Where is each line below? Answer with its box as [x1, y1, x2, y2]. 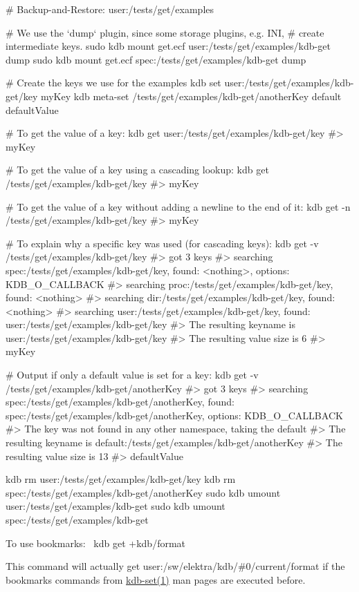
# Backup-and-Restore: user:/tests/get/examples [6, 2, 214, 16]
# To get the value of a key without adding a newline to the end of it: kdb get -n [6, 199, 351, 213]
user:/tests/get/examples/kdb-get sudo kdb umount [6, 499, 225, 513]
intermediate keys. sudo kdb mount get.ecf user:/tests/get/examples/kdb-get [6, 39, 331, 53]
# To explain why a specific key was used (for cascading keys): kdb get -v [6, 236, 319, 250]
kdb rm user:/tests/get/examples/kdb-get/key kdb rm [6, 472, 236, 486]
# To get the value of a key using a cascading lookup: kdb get [6, 162, 269, 177]
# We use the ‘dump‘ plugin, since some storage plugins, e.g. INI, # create [6, 25, 324, 39]
